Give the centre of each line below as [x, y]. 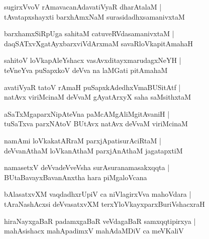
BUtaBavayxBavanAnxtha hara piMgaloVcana [76, 177]
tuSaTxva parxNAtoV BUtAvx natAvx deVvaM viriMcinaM [96, 124]
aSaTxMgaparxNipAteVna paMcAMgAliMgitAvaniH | [87, 113]
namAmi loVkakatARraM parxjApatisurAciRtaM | [83, 140]
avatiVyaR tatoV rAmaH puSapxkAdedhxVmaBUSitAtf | [92, 87]
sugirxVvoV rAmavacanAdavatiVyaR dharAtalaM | [83, 7]
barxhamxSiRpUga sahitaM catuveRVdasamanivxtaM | [89, 33]
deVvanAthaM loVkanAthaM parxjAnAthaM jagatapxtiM [93, 150]
